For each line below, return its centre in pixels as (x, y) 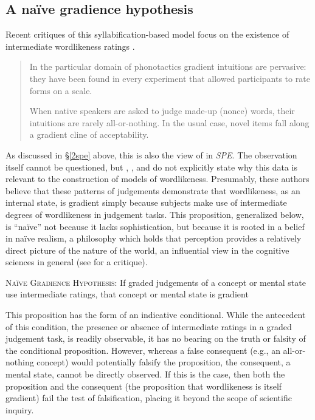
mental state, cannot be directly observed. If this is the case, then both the (145, 374)
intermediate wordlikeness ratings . (70, 46)
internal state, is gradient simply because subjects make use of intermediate (146, 202)
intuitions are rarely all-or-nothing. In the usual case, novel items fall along (169, 122)
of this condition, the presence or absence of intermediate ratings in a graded (149, 326)
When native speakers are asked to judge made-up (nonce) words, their (162, 111)
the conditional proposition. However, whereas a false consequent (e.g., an (143, 350)
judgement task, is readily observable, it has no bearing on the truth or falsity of (156, 338)
